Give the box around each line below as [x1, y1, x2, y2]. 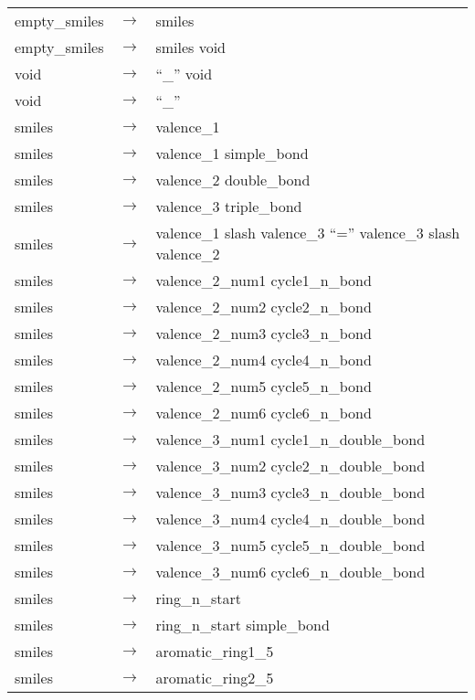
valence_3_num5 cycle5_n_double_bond [155, 535, 426, 556]
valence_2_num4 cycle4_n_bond [155, 349, 372, 370]
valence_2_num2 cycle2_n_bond [155, 296, 372, 317]
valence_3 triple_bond [155, 196, 302, 217]
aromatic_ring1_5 [155, 641, 274, 662]
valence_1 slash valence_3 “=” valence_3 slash [155, 222, 460, 243]
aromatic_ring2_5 [155, 667, 274, 688]
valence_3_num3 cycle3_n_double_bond [155, 482, 426, 503]
